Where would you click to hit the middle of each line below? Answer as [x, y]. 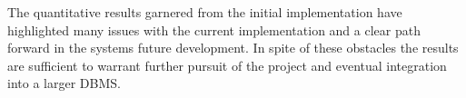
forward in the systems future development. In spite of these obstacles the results [233, 48]
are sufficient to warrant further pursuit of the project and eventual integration [227, 65]
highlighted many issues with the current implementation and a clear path [214, 29]
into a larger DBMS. [64, 83]
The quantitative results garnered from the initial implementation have [205, 12]
